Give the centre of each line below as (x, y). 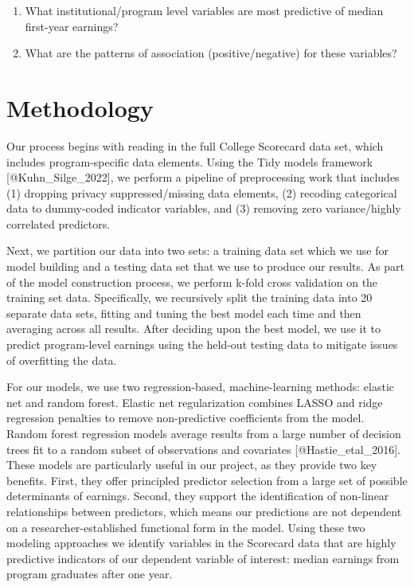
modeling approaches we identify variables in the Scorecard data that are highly (201, 543)
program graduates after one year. (90, 574)
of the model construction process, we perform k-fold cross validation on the (192, 282)
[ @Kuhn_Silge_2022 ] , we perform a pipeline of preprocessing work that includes (203, 177)
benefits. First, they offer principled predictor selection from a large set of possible (207, 480)
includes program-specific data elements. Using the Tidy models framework (190, 161)
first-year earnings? (72, 26)
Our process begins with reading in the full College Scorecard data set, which (195, 145)
